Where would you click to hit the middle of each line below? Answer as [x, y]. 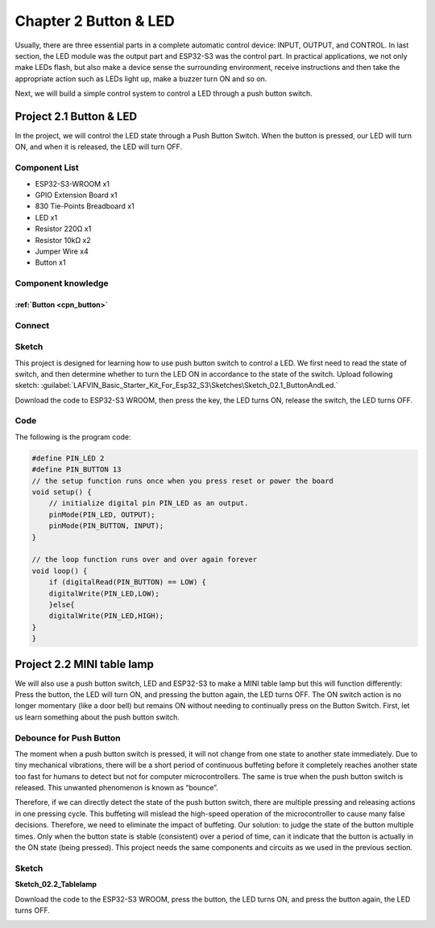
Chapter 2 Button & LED [95, 21]
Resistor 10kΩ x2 [63, 240]
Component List [47, 167]
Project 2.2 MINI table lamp [85, 664]
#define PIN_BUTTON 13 [77, 470]
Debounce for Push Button [68, 738]
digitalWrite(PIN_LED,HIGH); [106, 616]
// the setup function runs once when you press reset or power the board [183, 480]
